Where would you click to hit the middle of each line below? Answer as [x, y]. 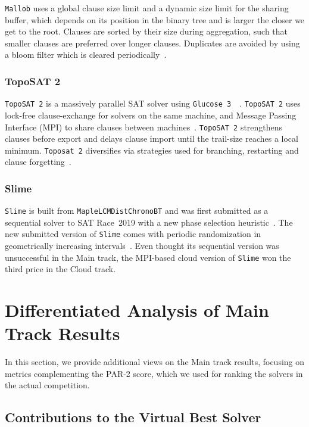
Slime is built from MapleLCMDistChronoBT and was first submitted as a [137, 211]
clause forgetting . [38, 162]
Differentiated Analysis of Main [137, 310]
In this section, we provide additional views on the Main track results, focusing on [155, 362]
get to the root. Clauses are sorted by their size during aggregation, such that [146, 31]
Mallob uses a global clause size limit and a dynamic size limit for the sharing [147, 8]
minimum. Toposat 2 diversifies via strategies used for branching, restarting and [152, 150]
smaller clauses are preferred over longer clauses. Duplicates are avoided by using [152, 43]
